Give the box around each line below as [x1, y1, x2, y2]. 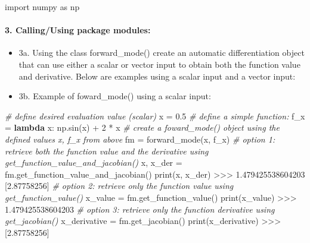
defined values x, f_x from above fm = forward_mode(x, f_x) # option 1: [5, 132, 275, 145]
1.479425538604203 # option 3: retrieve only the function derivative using [5, 203, 275, 215]
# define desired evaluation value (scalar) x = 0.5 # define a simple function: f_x [5, 109, 305, 122]
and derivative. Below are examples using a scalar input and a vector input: [18, 70, 296, 82]
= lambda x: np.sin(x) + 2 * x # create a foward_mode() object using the [5, 121, 280, 134]
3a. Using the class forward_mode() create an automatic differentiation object [18, 46, 305, 59]
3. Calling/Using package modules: [5, 24, 151, 36]
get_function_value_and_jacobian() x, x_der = [5, 156, 182, 169]
